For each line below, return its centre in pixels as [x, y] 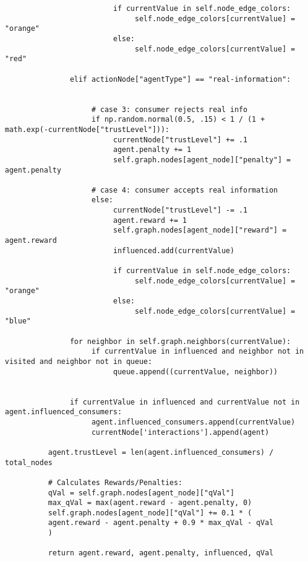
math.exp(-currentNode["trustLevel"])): [87, 129]
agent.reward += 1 [150, 220]
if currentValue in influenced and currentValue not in [185, 402]
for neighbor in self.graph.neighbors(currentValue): [180, 341]
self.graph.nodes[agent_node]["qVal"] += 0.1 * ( [150, 513]
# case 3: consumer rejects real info [169, 109]
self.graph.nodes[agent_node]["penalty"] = [202, 160]
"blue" [18, 321]
